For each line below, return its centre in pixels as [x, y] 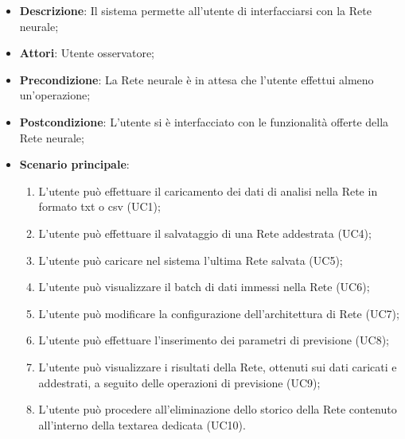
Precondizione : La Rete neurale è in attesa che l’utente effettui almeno [197, 79]
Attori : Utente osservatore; [87, 53]
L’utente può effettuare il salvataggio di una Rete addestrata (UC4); [205, 233]
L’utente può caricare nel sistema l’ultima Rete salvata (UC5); [191, 260]
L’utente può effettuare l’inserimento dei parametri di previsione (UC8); [214, 340]
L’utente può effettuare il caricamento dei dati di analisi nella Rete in [208, 190]
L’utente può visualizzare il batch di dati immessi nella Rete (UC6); [204, 287]
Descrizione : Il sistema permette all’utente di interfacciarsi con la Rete [195, 10]
